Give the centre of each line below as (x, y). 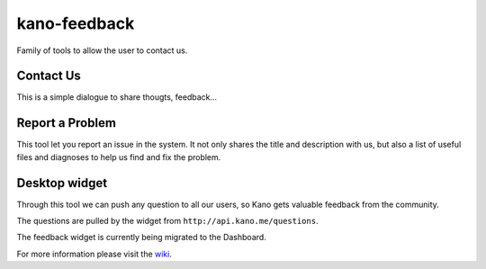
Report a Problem (67, 123)
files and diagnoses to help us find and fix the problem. (119, 157)
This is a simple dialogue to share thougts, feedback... (117, 97)
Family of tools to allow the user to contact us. (102, 50)
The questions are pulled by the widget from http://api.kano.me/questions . (167, 221)
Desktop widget (62, 183)
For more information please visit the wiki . (94, 254)
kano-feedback (76, 23)
